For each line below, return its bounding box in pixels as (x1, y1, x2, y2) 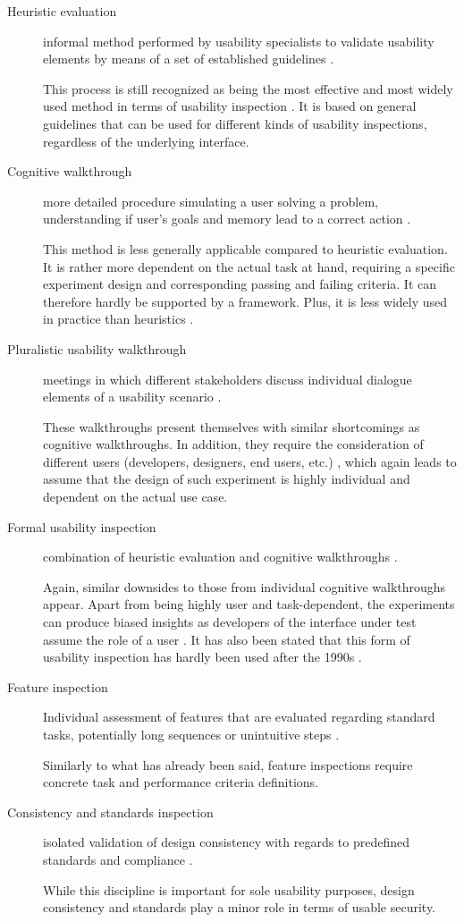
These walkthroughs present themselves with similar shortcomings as (43, 417, 420, 436)
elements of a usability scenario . (43, 387, 222, 406)
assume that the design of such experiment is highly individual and (43, 469, 410, 488)
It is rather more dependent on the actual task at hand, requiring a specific (43, 257, 455, 275)
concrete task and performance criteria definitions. (43, 773, 318, 791)
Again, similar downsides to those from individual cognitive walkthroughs (43, 577, 446, 596)
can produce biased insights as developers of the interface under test (43, 613, 417, 631)
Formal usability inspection (7, 517, 156, 536)
